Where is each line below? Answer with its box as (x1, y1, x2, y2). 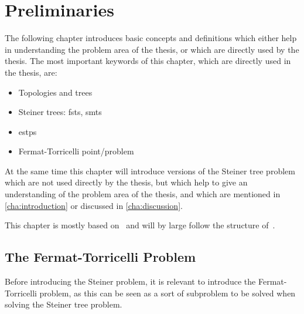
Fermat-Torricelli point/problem (18, 145, 134, 157)
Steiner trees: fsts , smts (18, 106, 102, 118)
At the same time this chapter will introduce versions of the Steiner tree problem (5, 164, 295, 177)
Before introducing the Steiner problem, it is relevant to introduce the (5, 275, 256, 288)
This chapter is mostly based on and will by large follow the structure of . (5, 219, 275, 231)
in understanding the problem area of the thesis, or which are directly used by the (5, 43, 299, 55)
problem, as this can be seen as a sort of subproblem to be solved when (39, 286, 296, 299)
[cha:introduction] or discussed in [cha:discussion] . (5, 199, 183, 211)
